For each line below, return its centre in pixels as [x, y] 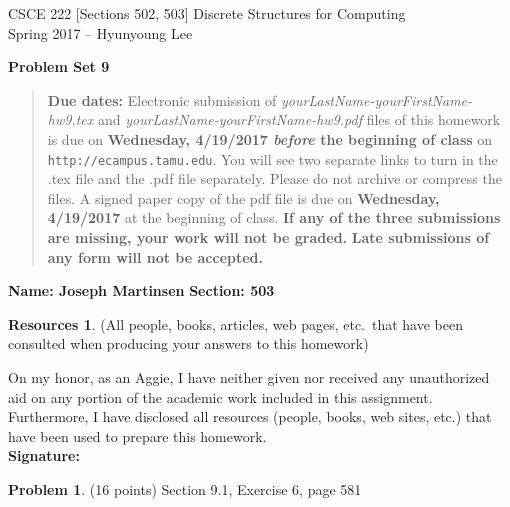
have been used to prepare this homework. [137, 435]
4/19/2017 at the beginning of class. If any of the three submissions [274, 217]
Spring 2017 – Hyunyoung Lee [100, 32]
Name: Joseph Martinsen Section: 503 [141, 290]
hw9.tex [70, 119]
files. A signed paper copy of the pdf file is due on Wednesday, [243, 197]
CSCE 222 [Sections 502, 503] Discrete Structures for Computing [207, 13]
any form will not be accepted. [155, 256]
